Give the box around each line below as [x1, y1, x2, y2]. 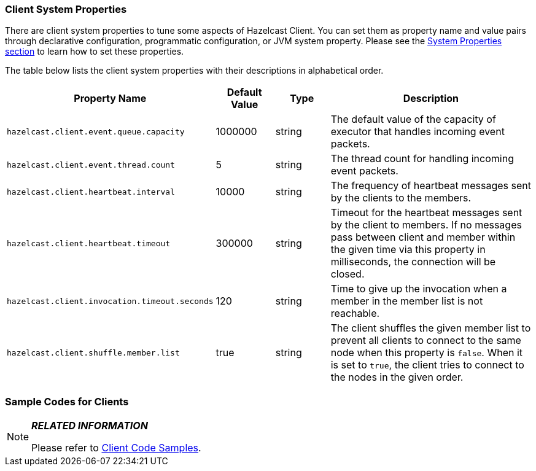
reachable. [330, 307, 380, 320]
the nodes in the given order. [330, 371, 464, 384]
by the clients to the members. [330, 192, 472, 204]
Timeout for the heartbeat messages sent [330, 206, 522, 219]
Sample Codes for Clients [5, 395, 129, 408]
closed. [330, 268, 365, 281]
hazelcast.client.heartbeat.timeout [7, 238, 171, 248]
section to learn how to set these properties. [5, 46, 184, 57]
